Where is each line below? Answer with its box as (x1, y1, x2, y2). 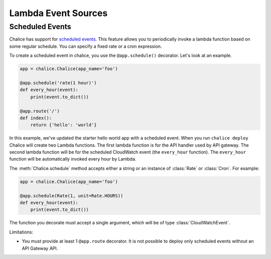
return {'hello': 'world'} (30, 122, 97, 128)
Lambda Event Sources (9, 8, 108, 19)
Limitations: (9, 229, 34, 235)
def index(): (20, 115, 52, 120)
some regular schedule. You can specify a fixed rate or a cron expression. (9, 43, 162, 49)
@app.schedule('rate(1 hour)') (20, 80, 97, 85)
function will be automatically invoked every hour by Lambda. (9, 156, 137, 162)
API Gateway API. (22, 245, 58, 251)
